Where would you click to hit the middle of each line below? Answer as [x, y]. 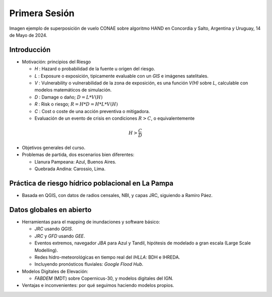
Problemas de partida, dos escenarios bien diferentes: [78, 155]
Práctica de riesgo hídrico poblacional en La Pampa [91, 183]
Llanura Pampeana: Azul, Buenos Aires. [76, 162]
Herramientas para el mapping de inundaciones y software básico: [91, 222]
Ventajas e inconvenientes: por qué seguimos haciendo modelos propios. [98, 285]
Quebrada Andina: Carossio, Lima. [70, 169]
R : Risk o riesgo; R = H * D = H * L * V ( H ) [76, 104]
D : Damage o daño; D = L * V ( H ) [69, 97]
